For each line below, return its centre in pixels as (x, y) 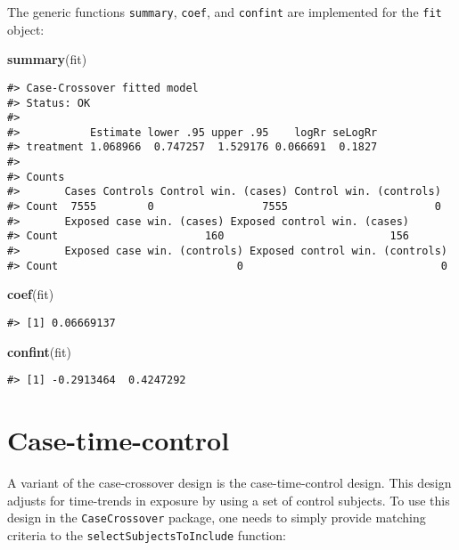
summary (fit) (47, 59)
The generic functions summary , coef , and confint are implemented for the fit (225, 12)
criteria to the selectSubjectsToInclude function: (147, 534)
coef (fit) (31, 294)
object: (26, 29)
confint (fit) (39, 351)
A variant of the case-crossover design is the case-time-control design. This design (229, 482)
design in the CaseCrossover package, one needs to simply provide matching (217, 518)
